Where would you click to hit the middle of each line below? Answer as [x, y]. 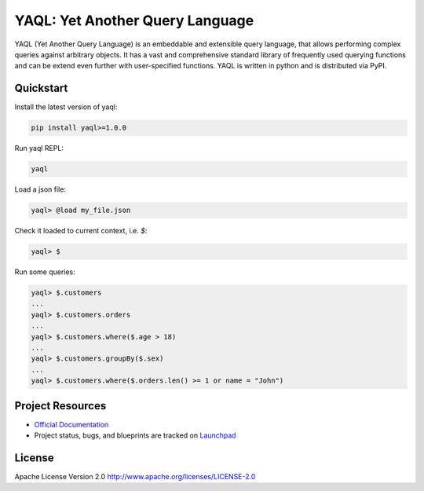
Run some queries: [45, 272]
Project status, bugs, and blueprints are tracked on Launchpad [135, 435]
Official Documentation [71, 424]
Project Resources [60, 406]
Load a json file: [40, 189]
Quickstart [41, 88]
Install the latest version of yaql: [66, 107]
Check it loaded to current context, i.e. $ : [81, 231]
